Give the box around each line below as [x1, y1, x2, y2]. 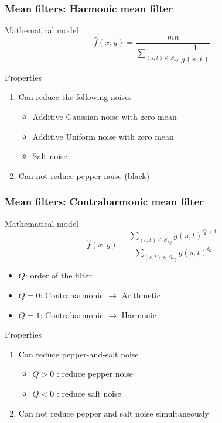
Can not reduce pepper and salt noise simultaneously [18, 407, 209, 419]
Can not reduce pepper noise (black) [18, 169, 150, 181]
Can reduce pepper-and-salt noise [18, 348, 139, 360]
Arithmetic [121, 289, 160, 301]
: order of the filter [25, 269, 92, 281]
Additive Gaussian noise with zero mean [32, 110, 177, 122]
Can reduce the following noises [18, 91, 132, 103]
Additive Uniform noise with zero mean [32, 130, 174, 142]
